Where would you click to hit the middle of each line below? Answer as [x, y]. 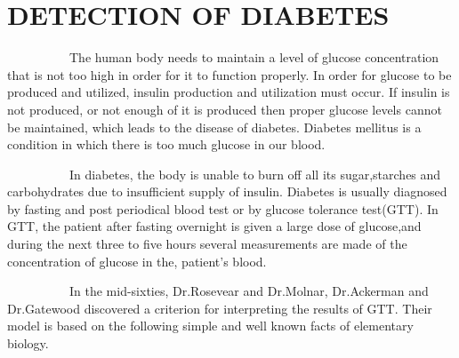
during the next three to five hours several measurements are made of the [207, 244]
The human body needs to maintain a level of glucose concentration [254, 57]
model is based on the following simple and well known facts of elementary [210, 326]
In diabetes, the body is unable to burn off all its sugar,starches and [255, 174]
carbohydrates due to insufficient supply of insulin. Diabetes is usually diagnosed [227, 191]
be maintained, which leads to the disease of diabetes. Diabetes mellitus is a [214, 127]
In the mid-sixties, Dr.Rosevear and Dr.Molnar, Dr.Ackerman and [249, 291]
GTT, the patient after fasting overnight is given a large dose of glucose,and [214, 226]
